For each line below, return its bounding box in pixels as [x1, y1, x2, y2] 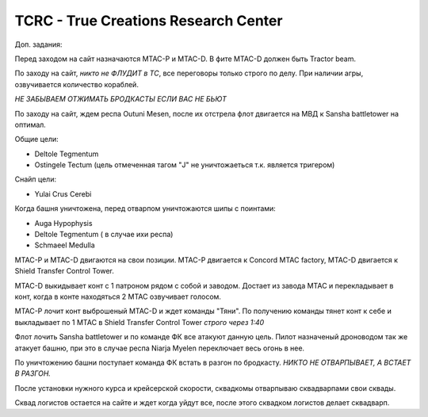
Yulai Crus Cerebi [34, 189, 92, 198]
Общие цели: [14, 135, 59, 144]
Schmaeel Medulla [34, 240, 95, 250]
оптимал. [14, 120, 47, 129]
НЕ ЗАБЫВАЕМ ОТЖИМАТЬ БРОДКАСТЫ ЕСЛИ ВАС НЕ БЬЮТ [14, 94, 227, 104]
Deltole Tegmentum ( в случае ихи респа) [34, 230, 174, 239]
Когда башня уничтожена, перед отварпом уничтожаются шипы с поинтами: [14, 204, 277, 213]
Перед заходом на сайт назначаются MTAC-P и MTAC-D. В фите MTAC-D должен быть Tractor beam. [14, 54, 357, 63]
